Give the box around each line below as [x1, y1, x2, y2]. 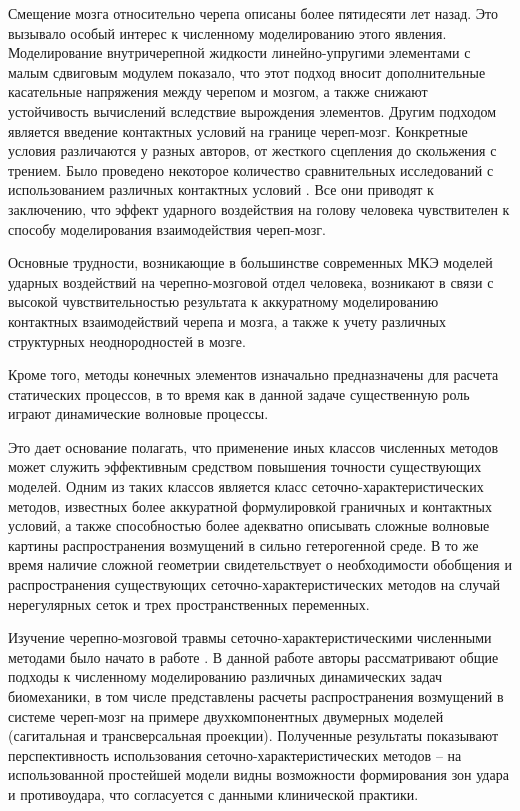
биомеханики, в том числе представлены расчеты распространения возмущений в [8, 686, 504, 706]
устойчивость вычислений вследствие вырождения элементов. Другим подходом [8, 100, 497, 121]
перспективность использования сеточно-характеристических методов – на [8, 744, 462, 765]
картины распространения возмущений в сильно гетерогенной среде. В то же [8, 534, 479, 555]
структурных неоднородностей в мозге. [8, 330, 246, 351]
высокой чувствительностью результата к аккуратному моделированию [8, 291, 439, 312]
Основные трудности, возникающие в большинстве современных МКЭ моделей [8, 252, 493, 273]
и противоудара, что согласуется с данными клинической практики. [8, 783, 419, 804]
